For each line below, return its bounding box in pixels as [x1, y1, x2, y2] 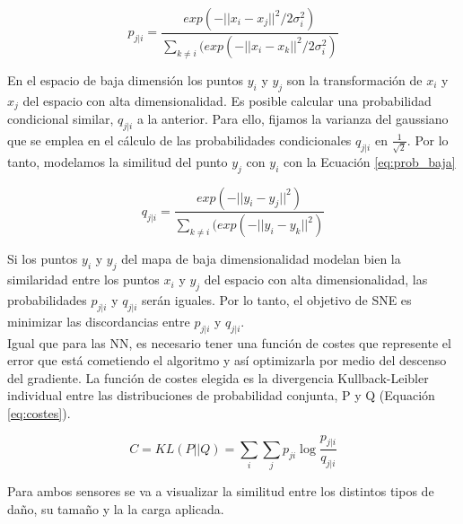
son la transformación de [286, 70, 423, 89]
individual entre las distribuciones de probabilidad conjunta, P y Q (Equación [7, 386, 435, 405]
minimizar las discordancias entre [7, 311, 190, 330]
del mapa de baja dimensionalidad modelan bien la [121, 249, 401, 268]
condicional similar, [7, 109, 114, 128]
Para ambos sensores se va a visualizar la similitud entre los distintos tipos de [7, 482, 434, 501]
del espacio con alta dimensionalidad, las [204, 270, 428, 289]
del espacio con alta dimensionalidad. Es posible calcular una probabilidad [22, 91, 432, 109]
